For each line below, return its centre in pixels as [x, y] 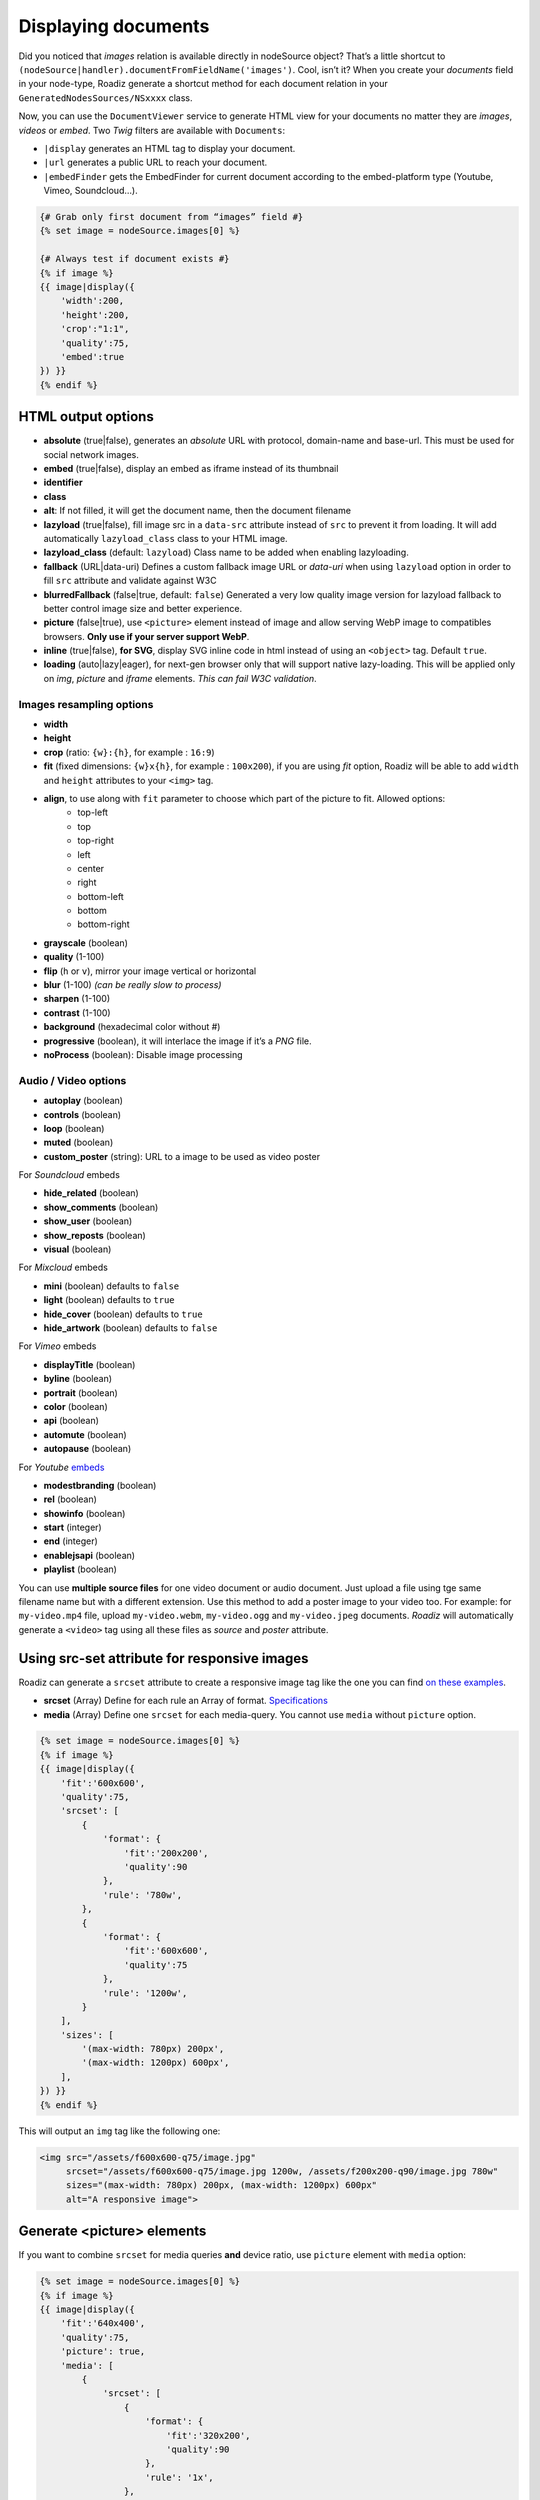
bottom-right [103, 924]
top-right [96, 841]
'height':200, [95, 314]
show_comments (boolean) [101, 1207]
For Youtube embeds [61, 1467]
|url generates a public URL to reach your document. [155, 162]
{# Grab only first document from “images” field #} [171, 217]
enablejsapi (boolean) [89, 1555]
